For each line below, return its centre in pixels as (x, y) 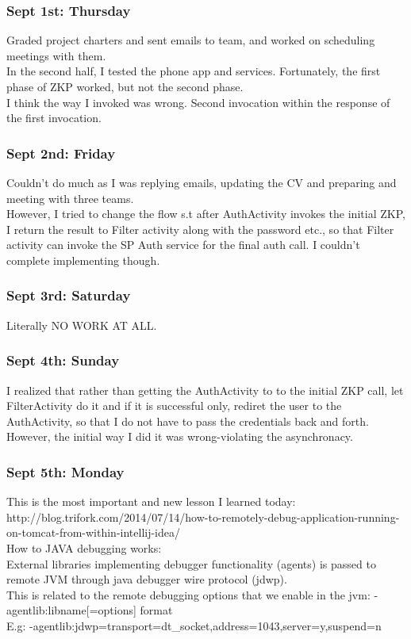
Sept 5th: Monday (65, 471)
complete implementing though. (83, 260)
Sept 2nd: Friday (61, 153)
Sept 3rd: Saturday (69, 295)
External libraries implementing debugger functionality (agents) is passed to (191, 563)
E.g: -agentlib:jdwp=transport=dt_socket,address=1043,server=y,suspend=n (194, 625)
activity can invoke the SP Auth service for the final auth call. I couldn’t (183, 245)
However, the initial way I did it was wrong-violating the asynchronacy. (180, 436)
